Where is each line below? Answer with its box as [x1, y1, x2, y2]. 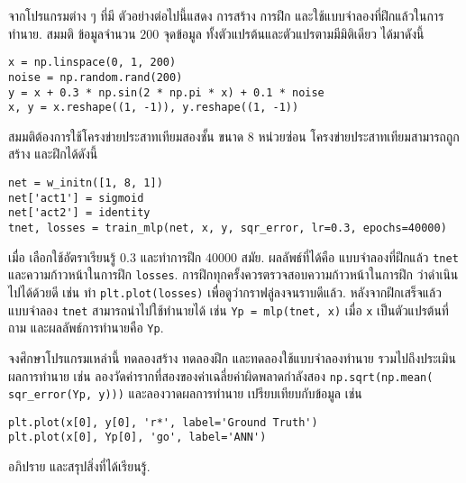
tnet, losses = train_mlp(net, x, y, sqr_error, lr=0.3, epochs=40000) [8, 221, 447, 234]
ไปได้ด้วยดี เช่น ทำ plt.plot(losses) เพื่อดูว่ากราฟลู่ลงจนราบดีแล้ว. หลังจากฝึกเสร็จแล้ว [8, 282, 442, 301]
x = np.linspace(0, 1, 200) [8, 56, 177, 69]
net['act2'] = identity [8, 206, 151, 220]
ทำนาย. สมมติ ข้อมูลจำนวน [8, 23, 136, 42]
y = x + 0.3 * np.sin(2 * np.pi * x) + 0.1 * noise [8, 86, 324, 99]
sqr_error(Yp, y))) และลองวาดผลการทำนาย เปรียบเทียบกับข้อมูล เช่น [8, 384, 362, 403]
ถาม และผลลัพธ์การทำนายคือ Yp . [8, 318, 164, 337]
